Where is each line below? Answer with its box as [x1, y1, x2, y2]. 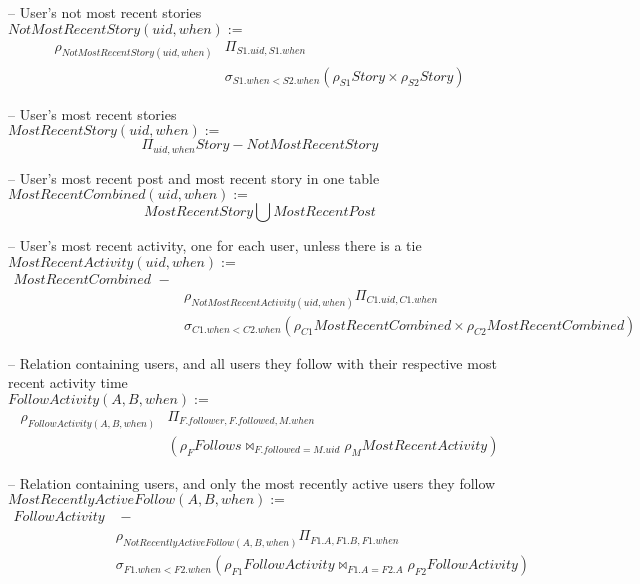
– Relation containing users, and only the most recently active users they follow [8, 472, 496, 493]
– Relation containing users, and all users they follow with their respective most [8, 352, 497, 373]
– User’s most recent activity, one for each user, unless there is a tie [8, 235, 422, 256]
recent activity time [8, 372, 128, 393]
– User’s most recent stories [8, 103, 177, 124]
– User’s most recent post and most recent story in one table [8, 167, 380, 188]
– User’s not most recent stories [8, 2, 202, 22]
